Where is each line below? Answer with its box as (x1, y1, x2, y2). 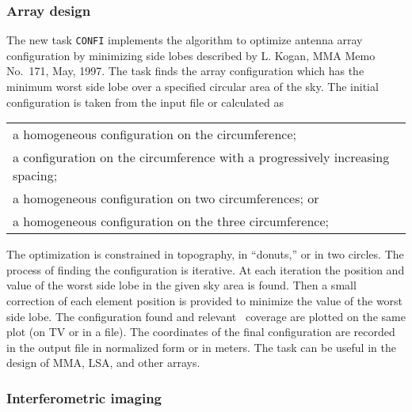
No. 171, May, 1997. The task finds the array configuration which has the (6, 62, 364, 79)
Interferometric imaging (6, 387, 162, 407)
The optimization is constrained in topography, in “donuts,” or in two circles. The (6, 246, 404, 263)
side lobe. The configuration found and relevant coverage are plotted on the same (6, 308, 406, 324)
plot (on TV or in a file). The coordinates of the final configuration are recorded (6, 323, 395, 340)
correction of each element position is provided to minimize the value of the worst (6, 293, 403, 309)
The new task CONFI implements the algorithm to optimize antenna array (6, 32, 363, 48)
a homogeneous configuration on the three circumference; (13, 212, 329, 231)
